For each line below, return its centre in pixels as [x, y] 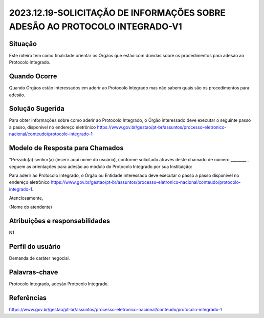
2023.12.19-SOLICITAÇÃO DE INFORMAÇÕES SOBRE [117, 13]
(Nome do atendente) [31, 207]
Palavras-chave [33, 272]
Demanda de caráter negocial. [40, 258]
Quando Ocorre [33, 76]
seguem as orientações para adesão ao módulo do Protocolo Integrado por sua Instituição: [101, 167]
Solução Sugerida [37, 109]
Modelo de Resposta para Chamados [66, 148]
